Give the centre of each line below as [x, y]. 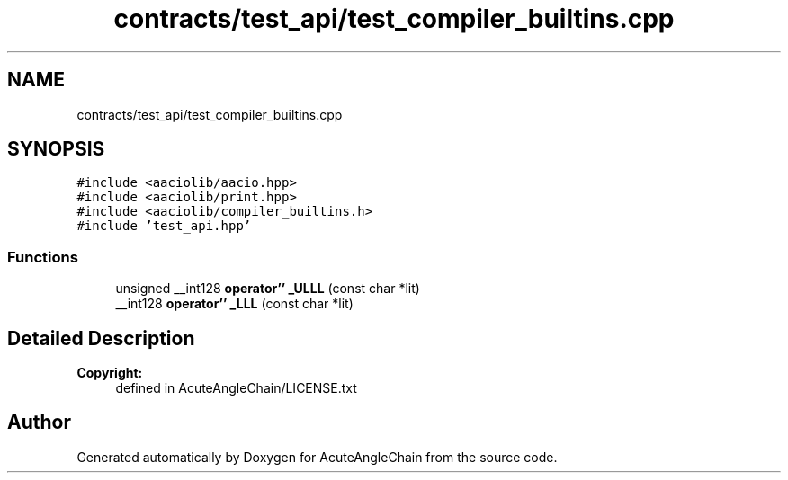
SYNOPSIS [56, 149]
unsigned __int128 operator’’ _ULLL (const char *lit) [268, 289]
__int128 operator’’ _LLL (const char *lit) [234, 304]
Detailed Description [101, 338]
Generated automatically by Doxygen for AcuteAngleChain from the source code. [317, 457]
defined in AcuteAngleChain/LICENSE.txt [236, 388]
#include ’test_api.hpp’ [164, 226]
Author [39, 422]
